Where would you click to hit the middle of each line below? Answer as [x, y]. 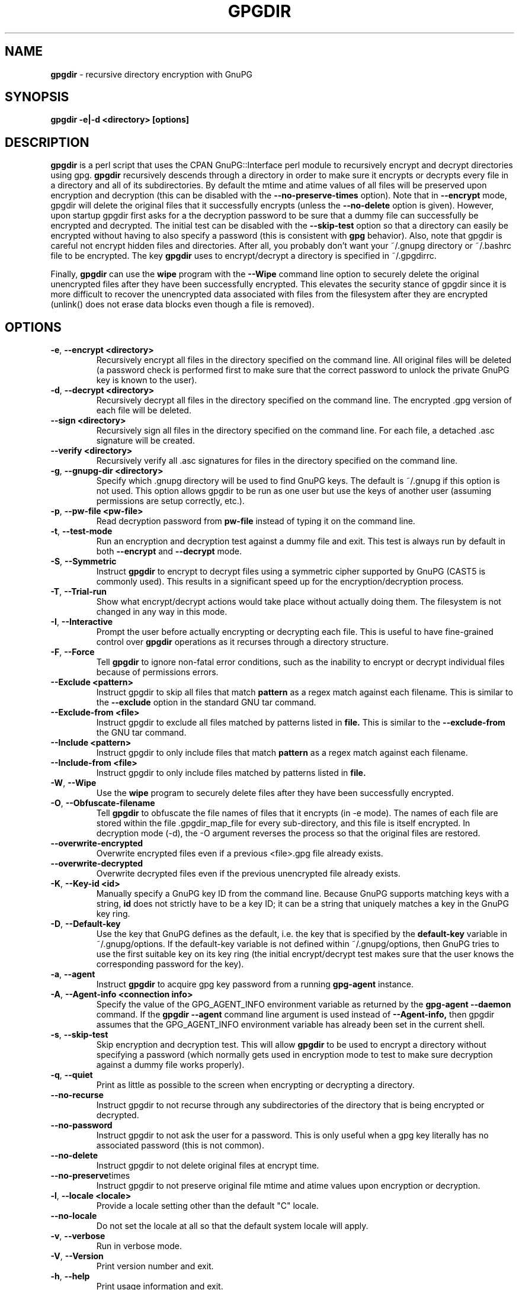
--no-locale [74, 1216]
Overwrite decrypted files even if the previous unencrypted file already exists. [248, 874]
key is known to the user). [147, 380]
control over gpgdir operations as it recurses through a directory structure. [242, 642]
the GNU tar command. [141, 733]
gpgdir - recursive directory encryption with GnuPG [152, 74]
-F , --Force [73, 652]
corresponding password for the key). [170, 964]
